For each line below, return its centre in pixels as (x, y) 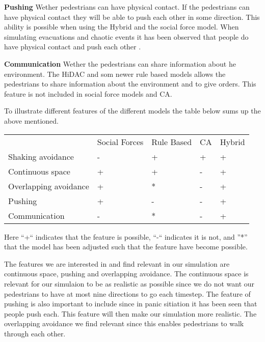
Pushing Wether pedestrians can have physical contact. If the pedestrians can (127, 7)
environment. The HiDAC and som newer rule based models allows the (115, 74)
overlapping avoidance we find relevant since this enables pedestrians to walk (124, 323)
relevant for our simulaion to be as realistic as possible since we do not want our (129, 283)
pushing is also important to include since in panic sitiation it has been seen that (131, 304)
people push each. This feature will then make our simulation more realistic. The (130, 313)
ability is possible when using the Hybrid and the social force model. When (122, 27)
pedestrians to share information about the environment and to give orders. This (130, 84)
